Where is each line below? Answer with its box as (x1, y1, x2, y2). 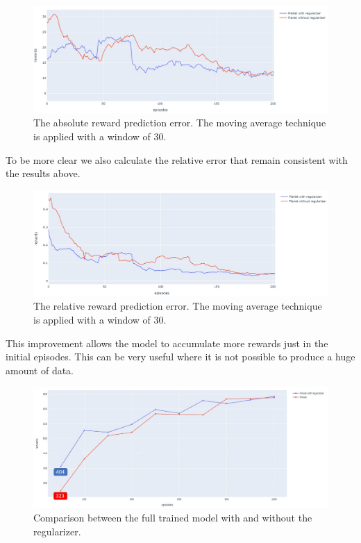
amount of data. (6, 362, 74, 377)
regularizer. (33, 524, 81, 538)
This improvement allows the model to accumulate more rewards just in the (6, 335, 328, 350)
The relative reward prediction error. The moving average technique (33, 299, 322, 313)
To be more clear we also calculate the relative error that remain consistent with (6, 152, 348, 167)
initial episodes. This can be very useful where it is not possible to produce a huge (6, 349, 355, 364)
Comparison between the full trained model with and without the (33, 510, 312, 525)
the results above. (6, 166, 81, 181)
